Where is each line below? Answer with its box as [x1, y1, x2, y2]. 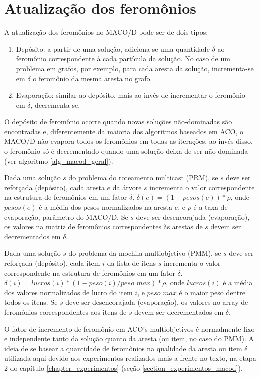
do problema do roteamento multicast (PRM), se [68, 172, 218, 183]
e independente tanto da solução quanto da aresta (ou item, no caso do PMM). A [4, 333, 254, 344]
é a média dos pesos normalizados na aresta [39, 202, 173, 212]
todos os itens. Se [4, 297, 58, 307]
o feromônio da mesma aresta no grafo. [33, 73, 152, 83]
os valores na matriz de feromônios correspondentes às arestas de [4, 221, 203, 232]
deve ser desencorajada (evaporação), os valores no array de [65, 297, 248, 307]
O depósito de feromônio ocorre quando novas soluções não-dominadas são [4, 116, 232, 127]
